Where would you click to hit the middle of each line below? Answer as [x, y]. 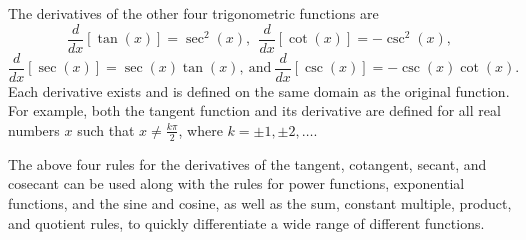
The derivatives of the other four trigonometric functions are [193, 13]
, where [200, 129]
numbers [34, 129]
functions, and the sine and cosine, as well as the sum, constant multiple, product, [260, 202]
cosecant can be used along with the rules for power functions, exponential [236, 183]
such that [106, 129]
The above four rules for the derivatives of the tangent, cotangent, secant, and [247, 163]
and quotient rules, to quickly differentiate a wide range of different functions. [246, 222]
